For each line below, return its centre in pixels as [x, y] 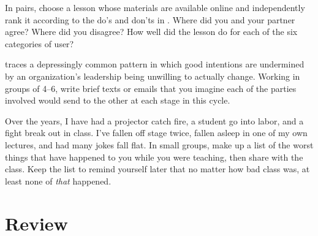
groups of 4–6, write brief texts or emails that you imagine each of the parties [151, 88]
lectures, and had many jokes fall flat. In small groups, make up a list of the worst [159, 144]
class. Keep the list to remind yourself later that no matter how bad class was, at [157, 169]
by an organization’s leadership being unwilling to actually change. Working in [153, 76]
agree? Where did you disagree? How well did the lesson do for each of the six [151, 32]
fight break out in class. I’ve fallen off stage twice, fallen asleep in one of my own [156, 133]
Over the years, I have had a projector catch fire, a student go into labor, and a [154, 120]
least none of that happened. [58, 181]
